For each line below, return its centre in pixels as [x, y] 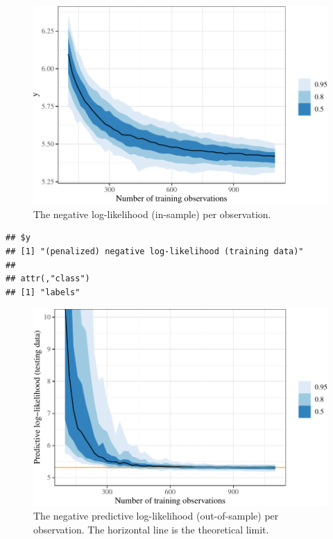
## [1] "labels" [43, 292]
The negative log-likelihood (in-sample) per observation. [152, 214]
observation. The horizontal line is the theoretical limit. [151, 529]
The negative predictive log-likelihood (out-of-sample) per [156, 516]
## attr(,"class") [48, 279]
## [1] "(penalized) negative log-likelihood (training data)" [155, 252]
